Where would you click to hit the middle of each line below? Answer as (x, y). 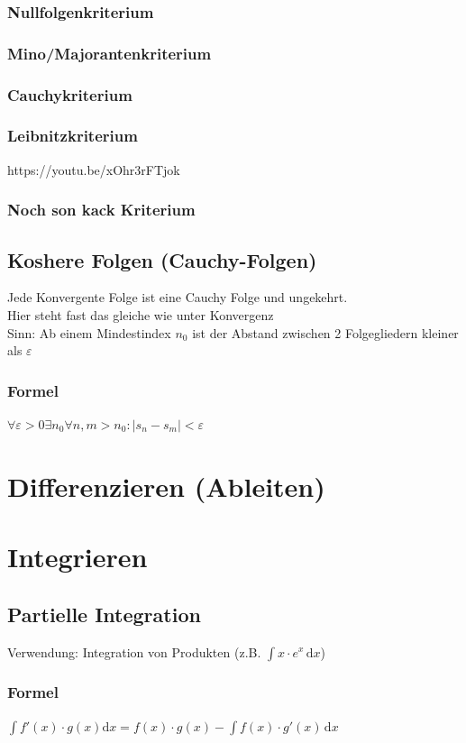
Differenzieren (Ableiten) (166, 486)
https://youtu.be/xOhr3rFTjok (94, 169)
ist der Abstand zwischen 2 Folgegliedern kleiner (325, 332)
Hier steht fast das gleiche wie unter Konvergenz (141, 314)
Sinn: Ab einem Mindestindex (89, 332)
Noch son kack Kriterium (101, 210)
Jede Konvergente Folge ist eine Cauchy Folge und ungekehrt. (178, 297)
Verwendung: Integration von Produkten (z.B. (134, 651)
